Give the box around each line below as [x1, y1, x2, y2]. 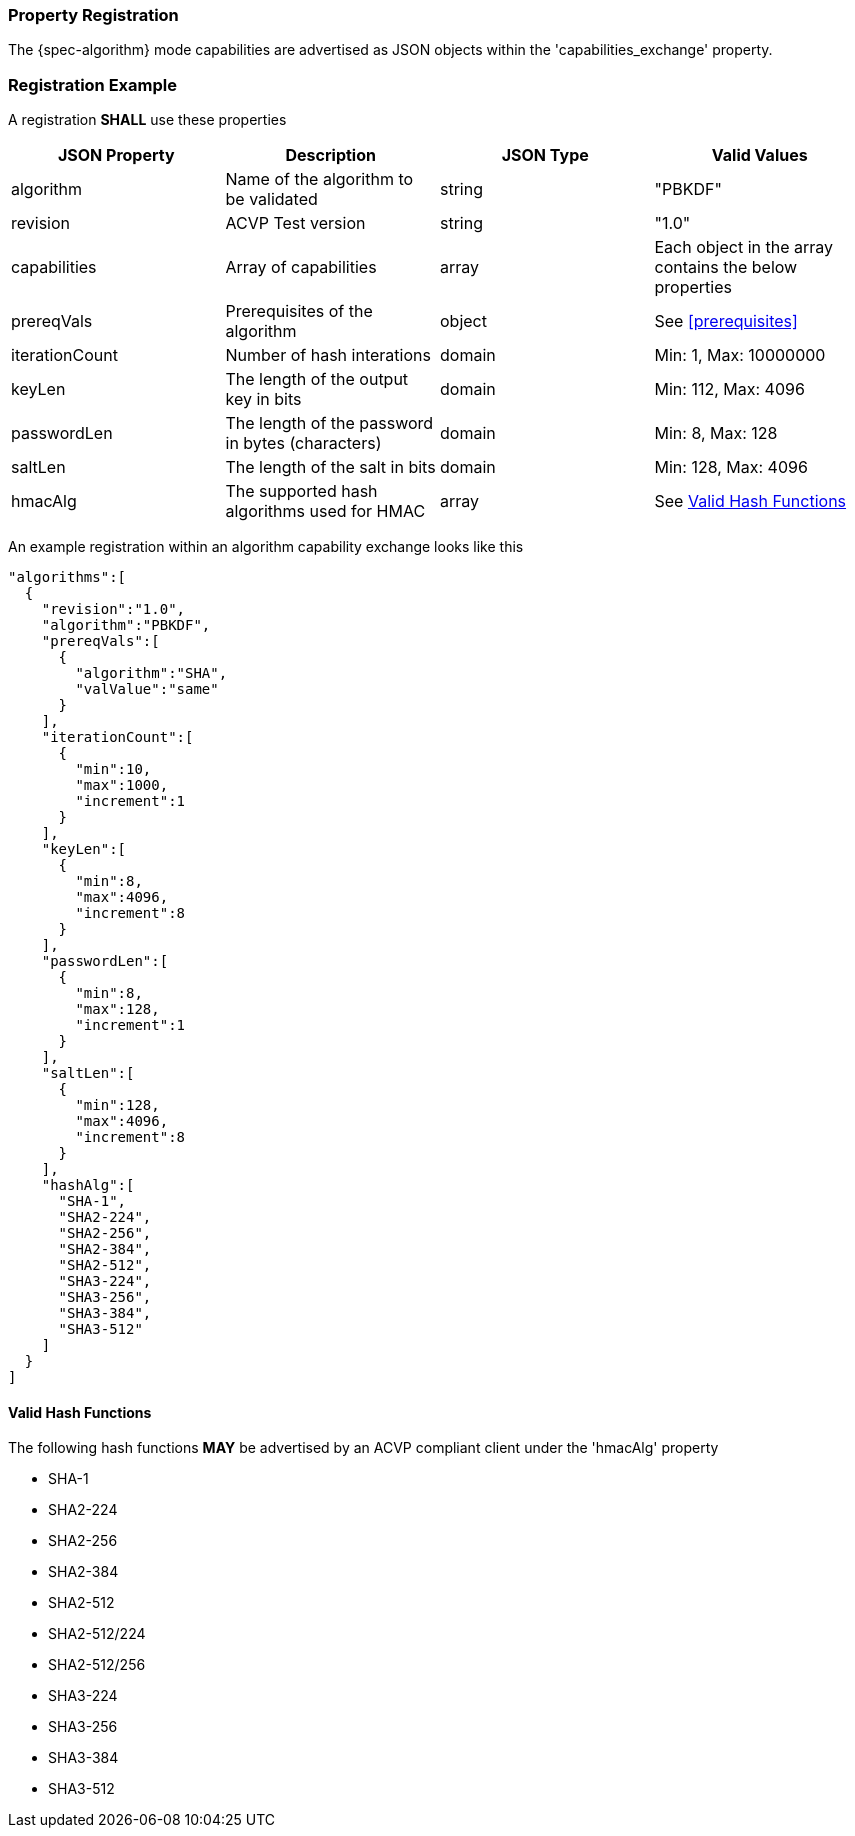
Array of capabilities [225, 257, 377, 278]
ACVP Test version [225, 213, 366, 234]
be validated [225, 189, 318, 210]
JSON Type [501, 145, 589, 166]
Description [285, 145, 376, 166]
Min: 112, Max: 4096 [654, 379, 805, 400]
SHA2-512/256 [48, 1656, 146, 1674]
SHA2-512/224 [48, 1625, 146, 1643]
